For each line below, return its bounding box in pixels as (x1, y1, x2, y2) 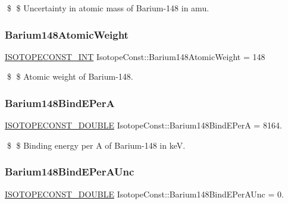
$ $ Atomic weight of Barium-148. (7, 70, 133, 83)
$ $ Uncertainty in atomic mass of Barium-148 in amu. (7, 2, 209, 14)
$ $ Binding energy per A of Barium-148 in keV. (7, 139, 186, 151)
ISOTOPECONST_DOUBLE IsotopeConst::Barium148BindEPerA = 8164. (5, 119, 282, 131)
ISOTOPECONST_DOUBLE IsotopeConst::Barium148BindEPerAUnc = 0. (5, 187, 284, 200)
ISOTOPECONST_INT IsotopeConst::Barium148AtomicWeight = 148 (5, 50, 265, 62)
